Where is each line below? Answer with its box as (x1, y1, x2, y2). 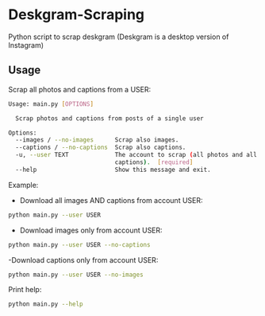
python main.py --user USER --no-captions (8, 240, 151, 248)
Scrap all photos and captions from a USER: (8, 84, 152, 94)
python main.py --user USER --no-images (8, 271, 144, 279)
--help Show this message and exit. (15, 166, 212, 174)
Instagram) (8, 40, 44, 49)
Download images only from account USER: (19, 225, 163, 235)
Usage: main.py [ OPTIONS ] (8, 99, 94, 108)
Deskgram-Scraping (8, 6, 145, 24)
